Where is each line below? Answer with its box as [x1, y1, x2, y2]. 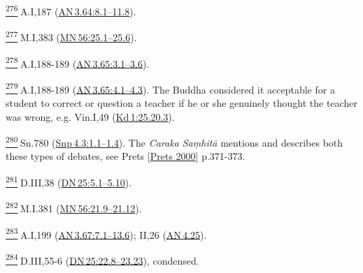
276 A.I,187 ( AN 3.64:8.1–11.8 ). [6, 2, 136, 18]
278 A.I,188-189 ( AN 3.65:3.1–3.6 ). [6, 54, 150, 71]
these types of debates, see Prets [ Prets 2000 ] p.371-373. [6, 149, 245, 163]
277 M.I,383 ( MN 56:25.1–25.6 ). [6, 28, 137, 44]
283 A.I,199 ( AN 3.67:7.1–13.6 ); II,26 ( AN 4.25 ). [6, 225, 207, 242]
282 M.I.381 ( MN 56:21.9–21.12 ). [6, 199, 142, 215]
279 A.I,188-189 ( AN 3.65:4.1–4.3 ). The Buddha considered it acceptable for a [6, 80, 335, 96]
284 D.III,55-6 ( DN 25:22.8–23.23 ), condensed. [6, 251, 199, 267]
